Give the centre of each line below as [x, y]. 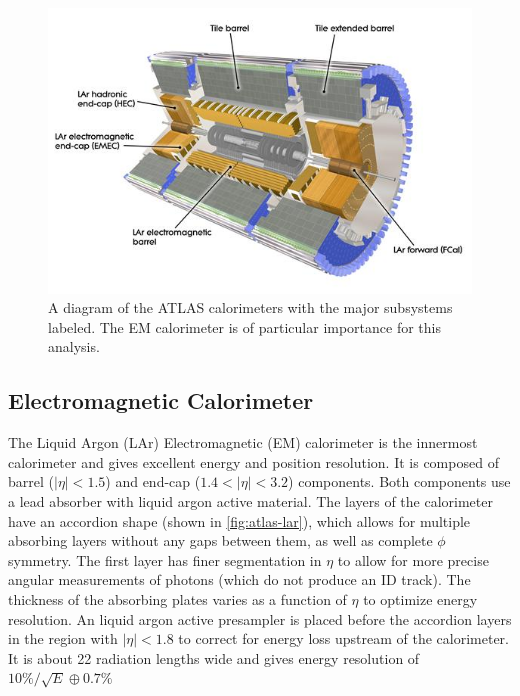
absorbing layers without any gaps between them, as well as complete [220, 540]
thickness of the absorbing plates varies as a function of [177, 599]
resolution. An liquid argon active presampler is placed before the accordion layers [260, 618]
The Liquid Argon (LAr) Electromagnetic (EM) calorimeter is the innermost [243, 442]
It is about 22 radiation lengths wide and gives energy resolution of [214, 657]
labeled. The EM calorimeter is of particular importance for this [244, 326]
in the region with [63, 638]
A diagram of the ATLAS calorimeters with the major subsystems [250, 307]
